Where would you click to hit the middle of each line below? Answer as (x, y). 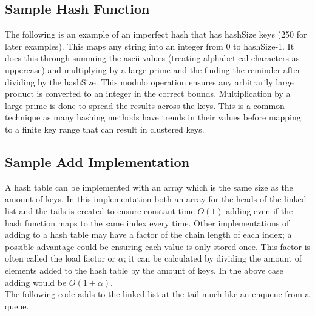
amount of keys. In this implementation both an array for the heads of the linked (156, 199)
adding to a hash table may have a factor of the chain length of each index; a (148, 235)
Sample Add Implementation (97, 161)
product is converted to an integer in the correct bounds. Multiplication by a (148, 94)
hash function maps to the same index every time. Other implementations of (147, 222)
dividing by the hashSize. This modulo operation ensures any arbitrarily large (149, 81)
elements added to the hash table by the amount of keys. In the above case (144, 270)
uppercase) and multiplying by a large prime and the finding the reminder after (153, 69)
